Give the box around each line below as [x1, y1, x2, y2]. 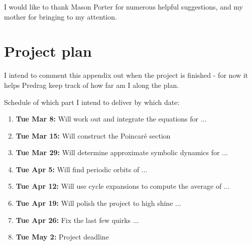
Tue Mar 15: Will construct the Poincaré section [16, 130, 171, 141]
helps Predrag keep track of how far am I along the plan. [4, 79, 179, 90]
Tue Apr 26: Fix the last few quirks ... [16, 214, 139, 225]
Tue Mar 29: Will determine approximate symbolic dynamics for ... [16, 147, 228, 158]
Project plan [4, 41, 92, 61]
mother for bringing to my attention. [4, 11, 117, 22]
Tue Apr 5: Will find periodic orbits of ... [16, 164, 148, 174]
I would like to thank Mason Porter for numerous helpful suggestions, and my [4, 2, 243, 12]
